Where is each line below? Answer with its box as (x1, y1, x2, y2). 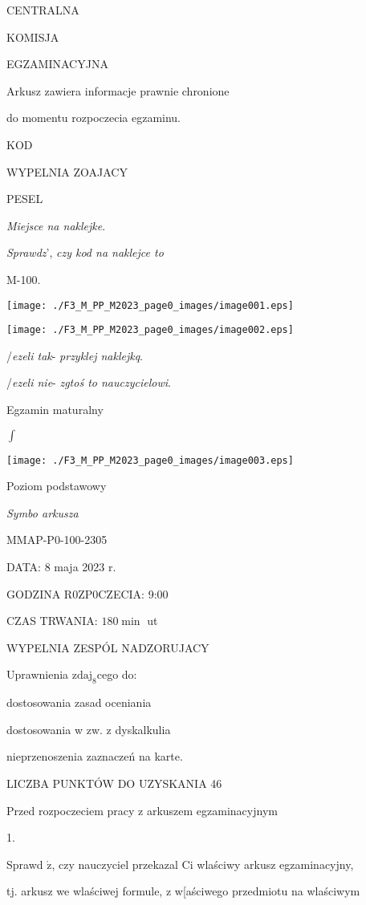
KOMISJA (6, 28, 59, 45)
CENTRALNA (6, 2, 79, 18)
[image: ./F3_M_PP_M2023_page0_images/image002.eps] (6, 324, 294, 336)
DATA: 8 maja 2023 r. (6, 558, 116, 575)
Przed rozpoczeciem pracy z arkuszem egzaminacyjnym (6, 802, 278, 818)
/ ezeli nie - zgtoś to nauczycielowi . (6, 374, 171, 391)
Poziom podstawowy (6, 477, 107, 494)
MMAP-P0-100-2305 (6, 531, 108, 548)
